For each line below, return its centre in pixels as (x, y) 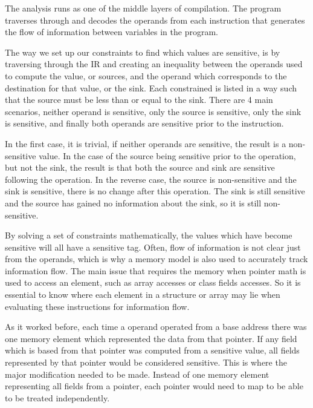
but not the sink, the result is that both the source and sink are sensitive (140, 167)
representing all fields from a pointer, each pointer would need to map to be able (154, 386)
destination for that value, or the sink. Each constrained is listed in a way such (151, 87)
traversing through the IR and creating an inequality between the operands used (154, 64)
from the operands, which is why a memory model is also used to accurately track (156, 259)
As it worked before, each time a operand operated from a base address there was (156, 327)
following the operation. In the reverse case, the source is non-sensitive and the (151, 179)
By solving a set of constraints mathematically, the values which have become (149, 235)
